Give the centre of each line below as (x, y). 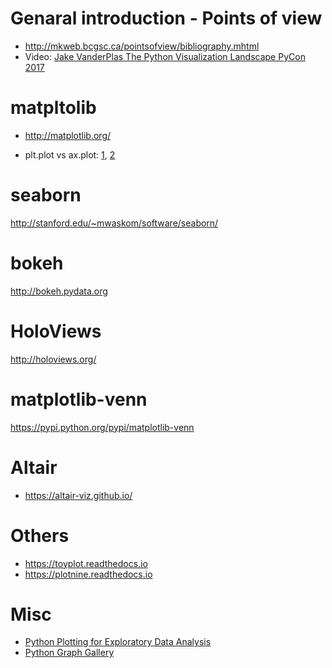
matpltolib (53, 108)
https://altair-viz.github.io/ (78, 495)
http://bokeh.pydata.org (59, 291)
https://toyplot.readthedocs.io (86, 563)
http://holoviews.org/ (53, 359)
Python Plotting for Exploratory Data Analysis (118, 642)
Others (40, 535)
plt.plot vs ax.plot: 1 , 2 (70, 154)
